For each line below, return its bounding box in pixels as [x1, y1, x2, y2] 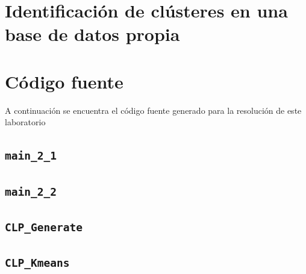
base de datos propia [5, 22, 180, 46]
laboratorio [5, 116, 46, 128]
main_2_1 [5, 149, 57, 163]
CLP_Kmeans [5, 257, 70, 270]
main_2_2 [5, 185, 57, 198]
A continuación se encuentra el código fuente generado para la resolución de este [5, 104, 302, 116]
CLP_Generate [5, 220, 83, 234]
